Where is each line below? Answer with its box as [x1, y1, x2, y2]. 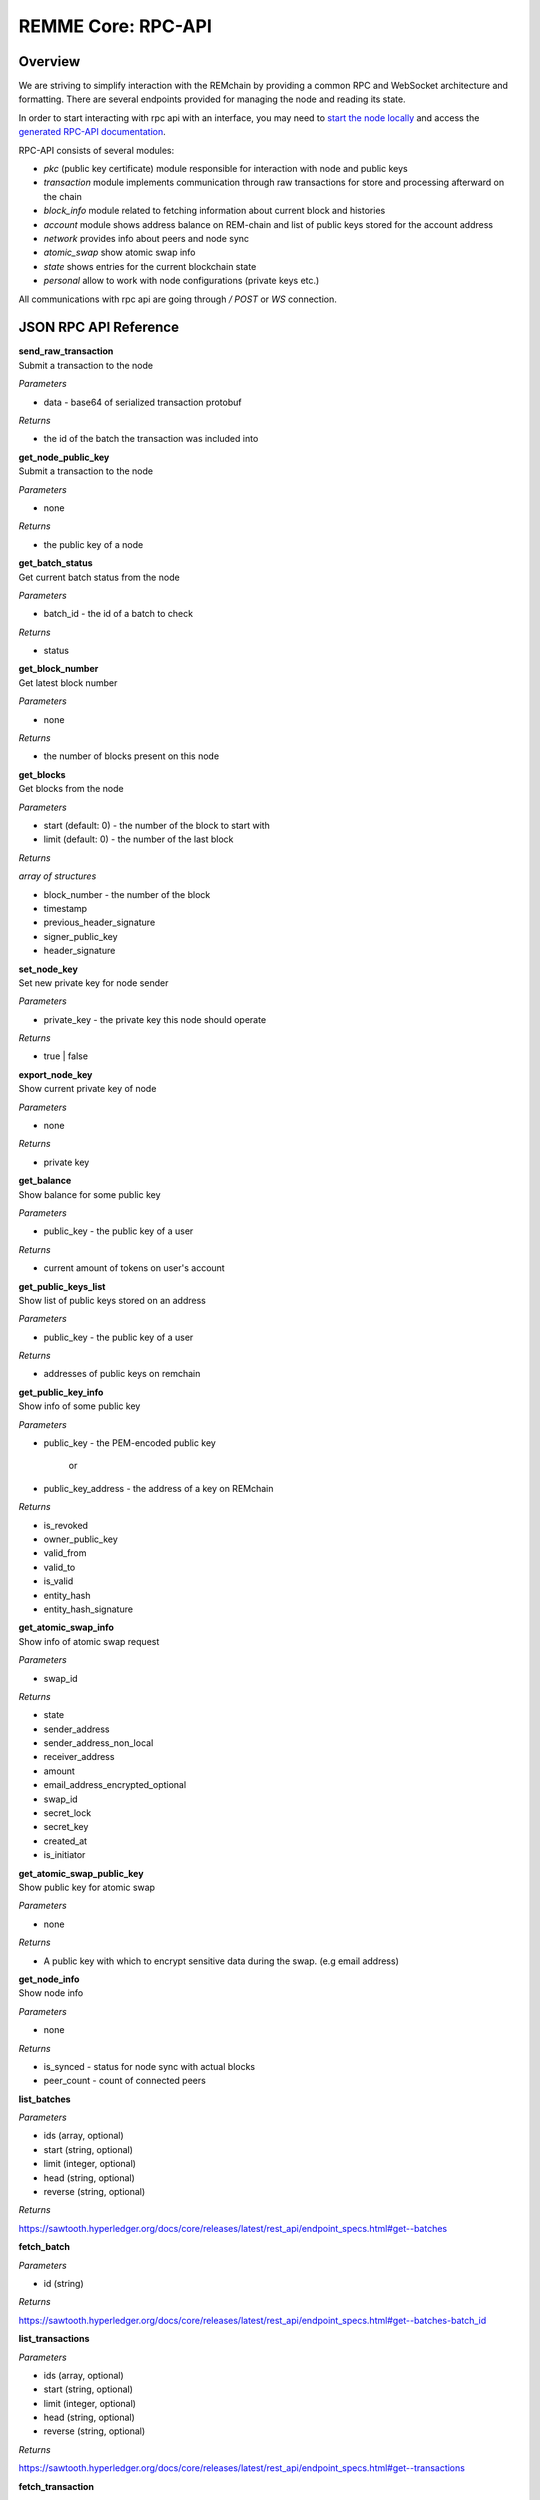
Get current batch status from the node [18, 571, 180, 583]
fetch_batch [18, 2241, 70, 2253]
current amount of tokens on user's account [43, 1262, 225, 1274]
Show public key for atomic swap [18, 1881, 155, 1893]
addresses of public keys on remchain [43, 1368, 201, 1380]
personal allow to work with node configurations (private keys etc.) [43, 275, 320, 287]
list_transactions [18, 2333, 90, 2345]
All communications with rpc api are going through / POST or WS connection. [18, 293, 337, 305]
